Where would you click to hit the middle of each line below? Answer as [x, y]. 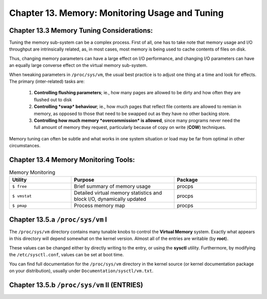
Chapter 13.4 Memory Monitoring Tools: [72, 159]
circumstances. [25, 146]
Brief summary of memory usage [112, 186]
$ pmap [20, 206]
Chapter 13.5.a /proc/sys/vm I [58, 219]
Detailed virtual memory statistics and [118, 193]
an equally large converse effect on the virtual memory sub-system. [78, 65]
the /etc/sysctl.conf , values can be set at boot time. [67, 255]
